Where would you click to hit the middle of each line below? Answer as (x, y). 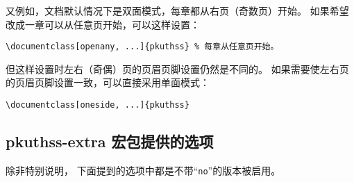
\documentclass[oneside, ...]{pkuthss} (98, 105)
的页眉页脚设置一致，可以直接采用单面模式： (108, 82)
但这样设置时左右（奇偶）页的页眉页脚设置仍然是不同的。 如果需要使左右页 (177, 68)
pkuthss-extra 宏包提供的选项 (110, 141)
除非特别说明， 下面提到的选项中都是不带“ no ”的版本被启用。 (143, 170)
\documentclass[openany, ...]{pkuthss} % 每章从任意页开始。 (142, 47)
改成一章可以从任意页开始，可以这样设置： (103, 24)
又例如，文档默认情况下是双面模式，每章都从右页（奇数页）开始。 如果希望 (177, 10)
